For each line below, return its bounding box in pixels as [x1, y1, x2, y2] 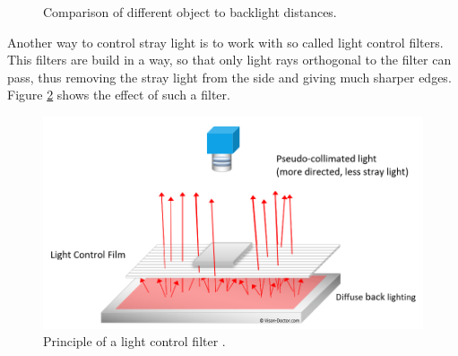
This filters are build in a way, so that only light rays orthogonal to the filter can [7, 50, 452, 69]
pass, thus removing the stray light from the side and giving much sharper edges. [7, 67, 452, 86]
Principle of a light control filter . [43, 332, 226, 351]
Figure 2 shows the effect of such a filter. [7, 85, 230, 104]
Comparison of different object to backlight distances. [43, 3, 337, 21]
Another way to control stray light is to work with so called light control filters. [7, 32, 444, 51]
